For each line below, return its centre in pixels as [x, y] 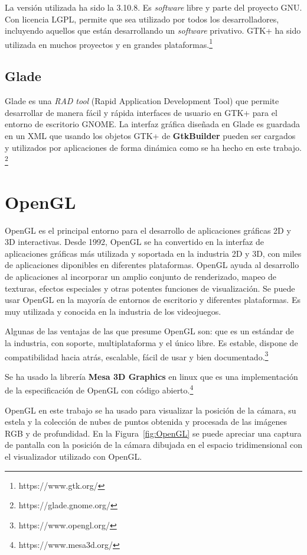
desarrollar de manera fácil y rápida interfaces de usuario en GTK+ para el [141, 112]
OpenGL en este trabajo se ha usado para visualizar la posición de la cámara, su [151, 410]
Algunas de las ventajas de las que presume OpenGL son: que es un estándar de [149, 331]
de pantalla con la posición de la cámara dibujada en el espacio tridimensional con [153, 445]
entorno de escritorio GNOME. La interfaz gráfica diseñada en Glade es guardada [153, 124]
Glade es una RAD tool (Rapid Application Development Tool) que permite [142, 101]
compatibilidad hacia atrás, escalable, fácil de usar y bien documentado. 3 [137, 356]
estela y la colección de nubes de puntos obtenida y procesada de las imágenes [146, 422]
